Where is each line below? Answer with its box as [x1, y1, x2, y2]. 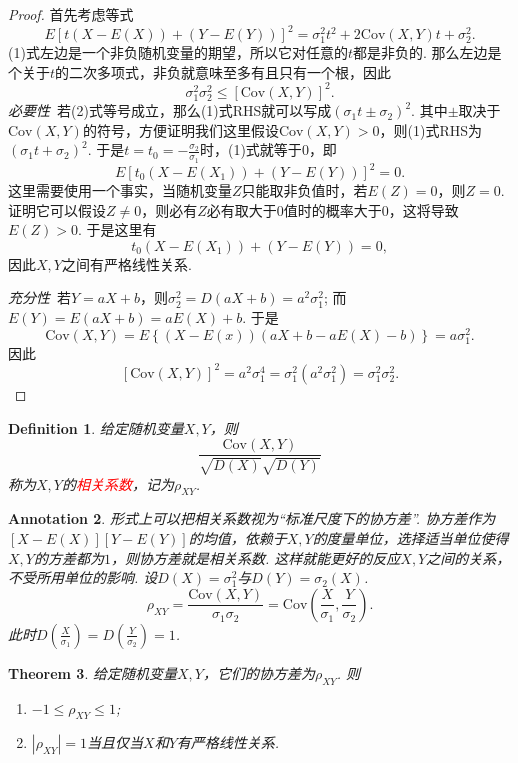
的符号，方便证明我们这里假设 [82, 119, 279, 140]
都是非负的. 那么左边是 [352, 42, 502, 63]
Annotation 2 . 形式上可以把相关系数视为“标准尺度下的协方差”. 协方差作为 [8, 508, 496, 529]
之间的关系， [426, 547, 511, 568]
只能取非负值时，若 [241, 180, 368, 201]
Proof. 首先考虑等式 [8, 4, 134, 24]
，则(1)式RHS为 [379, 119, 483, 140]
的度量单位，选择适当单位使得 [312, 527, 509, 548]
